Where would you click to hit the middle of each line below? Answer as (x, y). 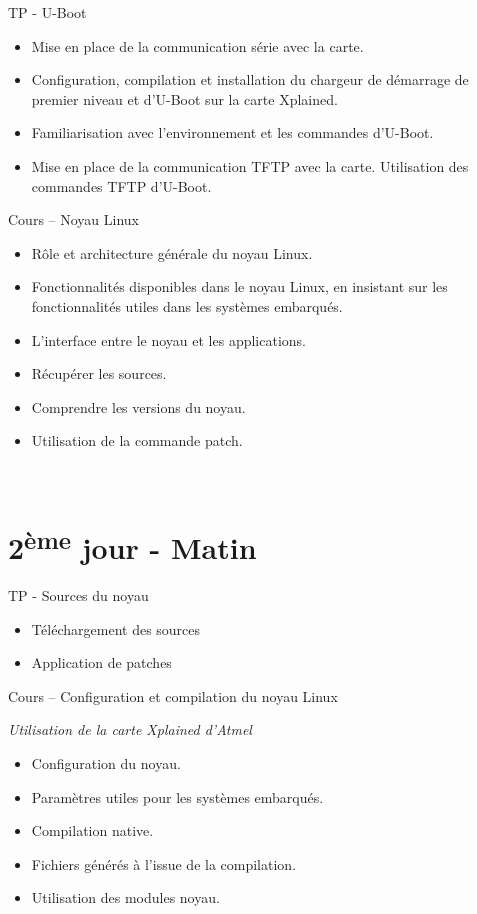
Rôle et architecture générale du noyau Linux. (172, 252)
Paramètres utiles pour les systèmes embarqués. (177, 796)
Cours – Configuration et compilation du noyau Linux (173, 695)
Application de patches (101, 662)
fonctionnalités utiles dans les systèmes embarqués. (187, 305)
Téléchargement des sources (116, 628)
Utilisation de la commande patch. (137, 440)
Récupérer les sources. (99, 373)
